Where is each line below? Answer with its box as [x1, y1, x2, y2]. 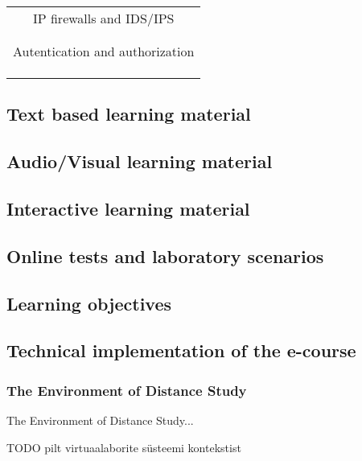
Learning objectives [6, 290, 172, 315]
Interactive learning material [6, 196, 250, 220]
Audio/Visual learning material [6, 149, 273, 174]
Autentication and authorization [13, 42, 195, 60]
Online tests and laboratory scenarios [6, 243, 324, 268]
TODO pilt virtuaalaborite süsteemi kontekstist [6, 438, 241, 455]
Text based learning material [6, 101, 251, 126]
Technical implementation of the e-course [6, 338, 356, 363]
